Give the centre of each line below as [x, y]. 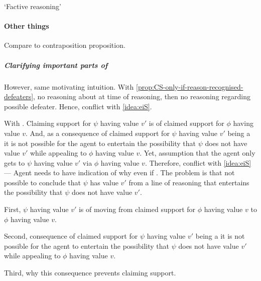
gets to [15, 162]
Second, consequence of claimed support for [71, 236]
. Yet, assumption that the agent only [198, 153]
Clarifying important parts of [56, 65]
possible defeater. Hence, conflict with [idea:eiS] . [78, 106]
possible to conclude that [42, 182]
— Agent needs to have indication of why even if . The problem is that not [119, 172]
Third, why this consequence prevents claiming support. [90, 273]
